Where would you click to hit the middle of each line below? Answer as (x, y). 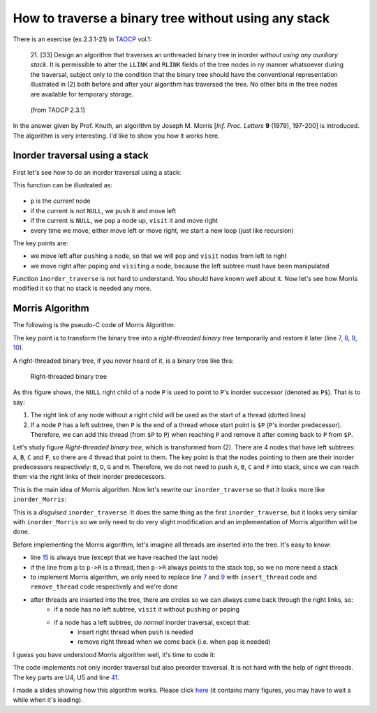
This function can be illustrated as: (63, 185)
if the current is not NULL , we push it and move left (103, 210)
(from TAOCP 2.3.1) (58, 110)
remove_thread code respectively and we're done (104, 586)
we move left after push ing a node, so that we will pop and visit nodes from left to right (158, 256)
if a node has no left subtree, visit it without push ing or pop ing (147, 610)
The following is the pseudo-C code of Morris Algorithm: (94, 325)
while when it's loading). (48, 700)
